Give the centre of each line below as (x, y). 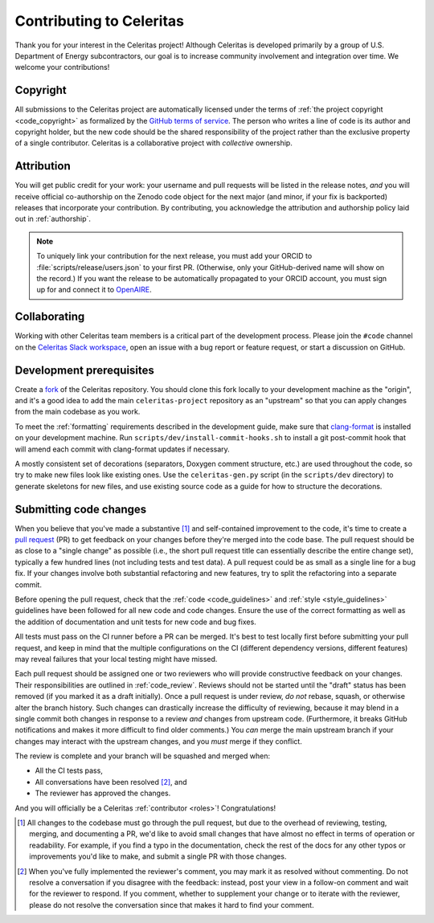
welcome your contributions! (62, 67)
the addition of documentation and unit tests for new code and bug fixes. (135, 622)
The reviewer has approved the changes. (103, 793)
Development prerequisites (84, 370)
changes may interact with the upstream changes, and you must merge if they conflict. (159, 741)
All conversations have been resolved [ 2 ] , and (111, 782)
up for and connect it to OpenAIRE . (94, 290)
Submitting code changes (81, 509)
